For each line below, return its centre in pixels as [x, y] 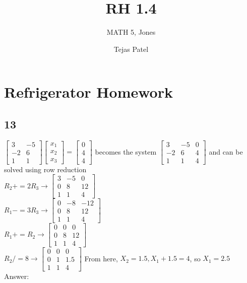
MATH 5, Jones [131, 32]
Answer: [17, 276]
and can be [226, 151]
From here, [101, 258]
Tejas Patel [131, 49]
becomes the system [126, 151]
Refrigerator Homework [88, 92]
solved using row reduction [45, 169]
